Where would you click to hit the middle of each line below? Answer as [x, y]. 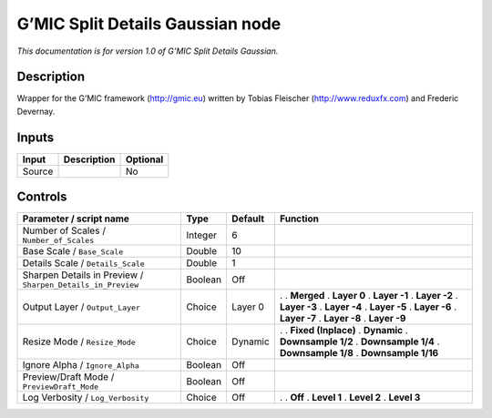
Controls [42, 197]
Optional [144, 159]
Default [248, 219]
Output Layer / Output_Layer [82, 307]
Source [38, 171]
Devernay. [36, 111]
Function [299, 219]
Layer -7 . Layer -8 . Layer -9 [343, 319]
